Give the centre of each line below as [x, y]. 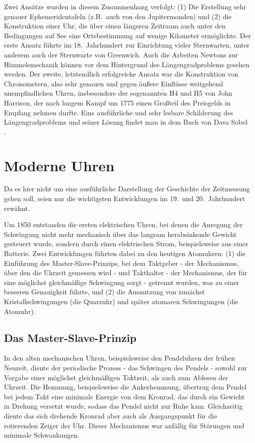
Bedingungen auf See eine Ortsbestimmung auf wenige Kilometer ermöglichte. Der [127, 35]
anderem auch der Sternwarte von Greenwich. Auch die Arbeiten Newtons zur [121, 54]
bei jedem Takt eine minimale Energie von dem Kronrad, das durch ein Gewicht [124, 396]
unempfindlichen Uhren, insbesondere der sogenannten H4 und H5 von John [118, 93]
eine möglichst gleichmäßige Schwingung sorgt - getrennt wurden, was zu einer [122, 282]
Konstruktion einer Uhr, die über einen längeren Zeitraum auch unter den [115, 26]
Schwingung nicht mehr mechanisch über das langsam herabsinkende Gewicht [120, 234]
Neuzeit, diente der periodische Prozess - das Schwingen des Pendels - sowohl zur [126, 367]
